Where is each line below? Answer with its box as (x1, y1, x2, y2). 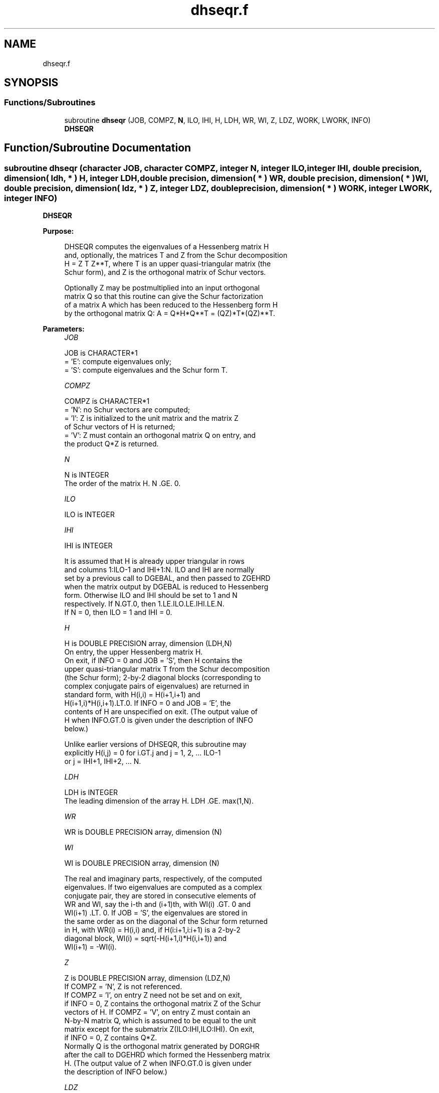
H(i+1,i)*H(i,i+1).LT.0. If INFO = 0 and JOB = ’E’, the (64, 699, 231, 708)
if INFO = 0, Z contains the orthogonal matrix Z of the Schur (64, 999, 261, 1008)
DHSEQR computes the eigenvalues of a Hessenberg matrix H (64, 242, 269, 251)
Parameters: (43, 325, 85, 334)
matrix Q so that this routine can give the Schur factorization (64, 292, 263, 301)
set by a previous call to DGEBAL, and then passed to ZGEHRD (64, 574, 271, 583)
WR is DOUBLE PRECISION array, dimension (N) (64, 828, 223, 837)
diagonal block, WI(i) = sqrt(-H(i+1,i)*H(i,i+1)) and (64, 934, 227, 943)
